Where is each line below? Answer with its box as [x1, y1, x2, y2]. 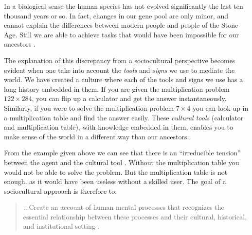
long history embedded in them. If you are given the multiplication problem [4, 84, 230, 94]
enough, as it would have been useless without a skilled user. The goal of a [4, 176, 226, 186]
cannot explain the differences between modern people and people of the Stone [4, 20, 238, 30]
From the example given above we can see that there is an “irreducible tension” [4, 148, 241, 158]
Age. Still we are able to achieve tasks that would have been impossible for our [4, 29, 239, 39]
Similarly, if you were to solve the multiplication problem [4, 102, 174, 113]
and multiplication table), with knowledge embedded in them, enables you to [4, 122, 234, 132]
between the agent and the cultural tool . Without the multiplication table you [4, 157, 239, 167]
